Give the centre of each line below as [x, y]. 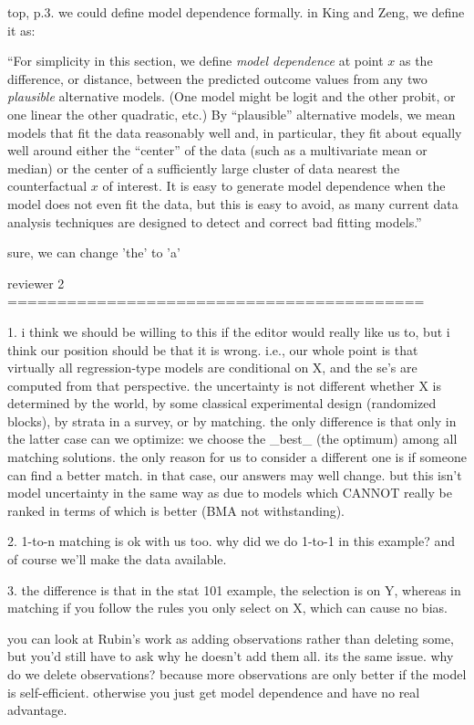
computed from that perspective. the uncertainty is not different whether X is [225, 385]
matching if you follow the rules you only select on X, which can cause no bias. [227, 608]
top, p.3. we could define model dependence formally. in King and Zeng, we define [236, 12]
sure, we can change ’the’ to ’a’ [94, 252]
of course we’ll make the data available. [117, 559]
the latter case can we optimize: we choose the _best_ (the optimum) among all [232, 439]
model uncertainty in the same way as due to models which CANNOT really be [230, 493]
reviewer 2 [36, 283]
